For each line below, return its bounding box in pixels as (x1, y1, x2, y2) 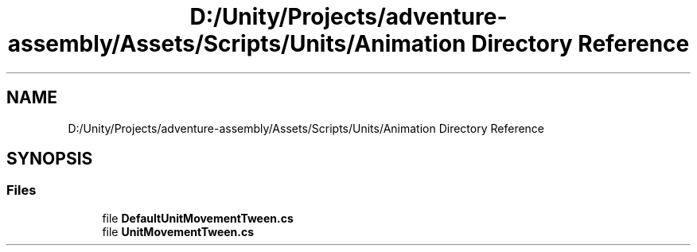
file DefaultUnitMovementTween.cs (102, 211, 294, 225)
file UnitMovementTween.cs (102, 224, 255, 238)
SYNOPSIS (6, 149, 93, 169)
